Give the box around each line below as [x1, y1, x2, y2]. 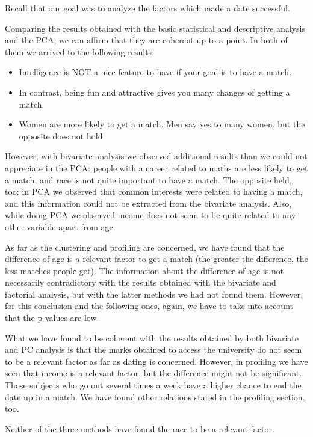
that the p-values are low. [5, 311, 99, 324]
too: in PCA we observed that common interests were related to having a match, [5, 185, 303, 198]
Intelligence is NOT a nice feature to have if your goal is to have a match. [19, 66, 291, 78]
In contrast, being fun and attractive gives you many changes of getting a [19, 85, 290, 98]
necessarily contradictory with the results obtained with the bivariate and [5, 276, 276, 289]
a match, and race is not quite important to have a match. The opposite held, [5, 173, 292, 186]
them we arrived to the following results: [5, 45, 154, 58]
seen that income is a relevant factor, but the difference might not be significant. [5, 367, 302, 379]
